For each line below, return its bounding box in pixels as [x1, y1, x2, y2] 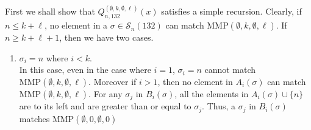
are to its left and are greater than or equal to [19, 100, 191, 112]
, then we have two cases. [59, 31, 154, 44]
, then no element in [157, 75, 233, 88]
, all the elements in [174, 87, 249, 100]
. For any [88, 87, 123, 100]
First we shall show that [5, 5, 95, 18]
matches [19, 112, 50, 125]
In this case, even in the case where [19, 63, 151, 76]
